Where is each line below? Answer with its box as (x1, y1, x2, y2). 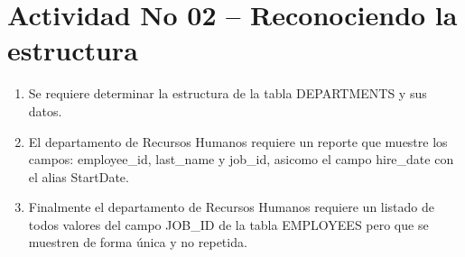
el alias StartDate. (28, 167, 129, 186)
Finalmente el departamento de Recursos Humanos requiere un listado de (28, 197, 435, 216)
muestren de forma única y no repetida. (28, 233, 247, 252)
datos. (28, 101, 62, 120)
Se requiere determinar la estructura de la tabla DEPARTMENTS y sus (28, 84, 427, 103)
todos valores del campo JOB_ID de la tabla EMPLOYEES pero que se (28, 215, 429, 234)
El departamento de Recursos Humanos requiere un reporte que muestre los (28, 132, 448, 151)
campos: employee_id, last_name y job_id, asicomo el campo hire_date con (28, 150, 454, 169)
